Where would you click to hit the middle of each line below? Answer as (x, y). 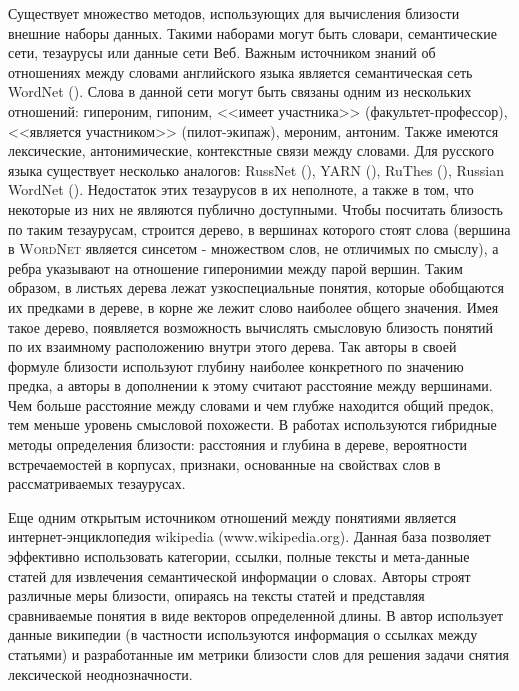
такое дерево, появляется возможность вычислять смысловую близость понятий (251, 326)
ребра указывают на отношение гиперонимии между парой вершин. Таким (235, 267)
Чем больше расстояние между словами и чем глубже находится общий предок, (251, 404)
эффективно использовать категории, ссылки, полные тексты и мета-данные (239, 556)
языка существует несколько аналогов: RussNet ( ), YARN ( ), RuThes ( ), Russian (256, 169)
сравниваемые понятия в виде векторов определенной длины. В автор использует (256, 614)
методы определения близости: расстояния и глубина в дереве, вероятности (237, 444)
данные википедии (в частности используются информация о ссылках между (243, 634)
